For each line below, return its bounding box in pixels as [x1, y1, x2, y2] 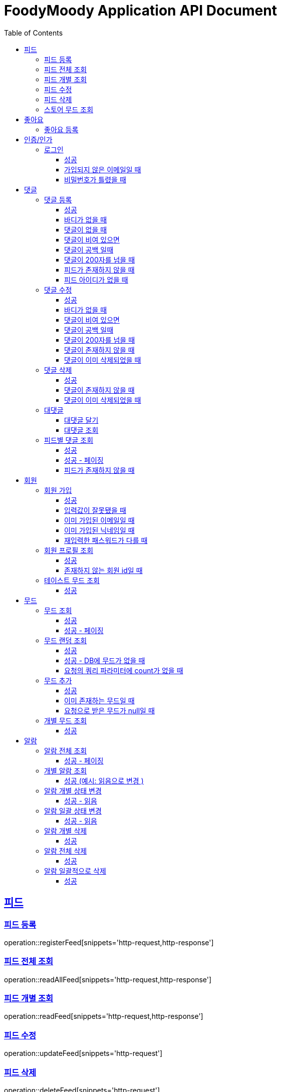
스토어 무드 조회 [44, 105, 94, 114]
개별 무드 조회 [44, 716, 87, 725]
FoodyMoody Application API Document [4, 2, 277, 19]
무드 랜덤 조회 [44, 636, 87, 645]
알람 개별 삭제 [44, 826, 87, 835]
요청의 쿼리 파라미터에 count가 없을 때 [64, 666, 183, 675]
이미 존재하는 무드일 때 [64, 696, 135, 705]
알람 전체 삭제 [44, 846, 87, 855]
